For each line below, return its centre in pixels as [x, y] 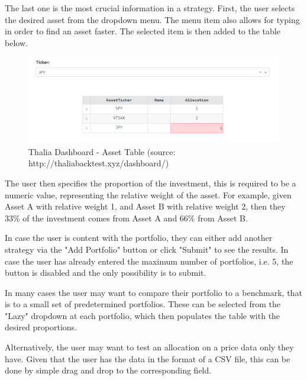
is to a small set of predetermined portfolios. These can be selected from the [143, 304]
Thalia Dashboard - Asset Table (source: [102, 151]
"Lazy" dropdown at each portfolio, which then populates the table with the [143, 315]
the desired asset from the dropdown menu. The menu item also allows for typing [152, 19]
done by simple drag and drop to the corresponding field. [108, 370]
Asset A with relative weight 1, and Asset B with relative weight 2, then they [145, 206]
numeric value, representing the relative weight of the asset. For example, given [148, 194]
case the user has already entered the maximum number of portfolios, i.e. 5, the [149, 261]
